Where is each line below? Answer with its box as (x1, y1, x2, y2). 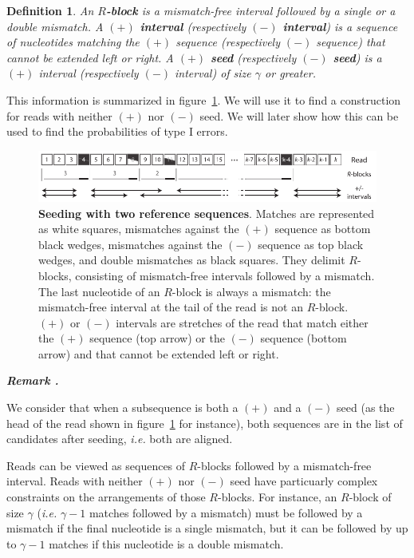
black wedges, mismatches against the (38, 235, 223, 252)
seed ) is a (333, 49, 382, 65)
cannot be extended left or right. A (6, 49, 174, 65)
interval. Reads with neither (6, 473, 143, 489)
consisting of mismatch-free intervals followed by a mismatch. (75, 267, 375, 283)
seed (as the (337, 399, 395, 416)
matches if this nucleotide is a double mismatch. (49, 535, 284, 552)
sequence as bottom (274, 220, 371, 237)
